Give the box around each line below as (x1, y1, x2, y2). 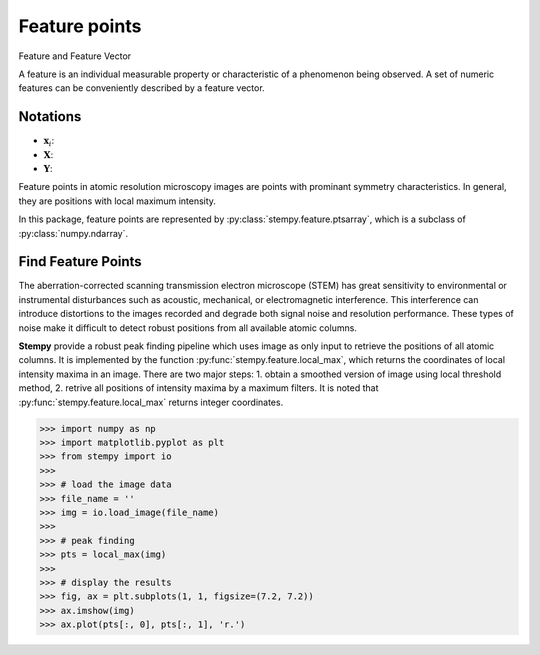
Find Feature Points (18, 253, 142, 270)
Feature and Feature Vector (18, 50, 132, 62)
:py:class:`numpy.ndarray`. (18, 227, 129, 239)
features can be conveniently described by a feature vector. (18, 82, 265, 94)
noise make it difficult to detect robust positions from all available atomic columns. (18, 321, 357, 334)
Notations (18, 108, 82, 125)
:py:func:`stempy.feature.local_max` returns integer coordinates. (18, 396, 284, 408)
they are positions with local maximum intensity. (18, 195, 217, 207)
